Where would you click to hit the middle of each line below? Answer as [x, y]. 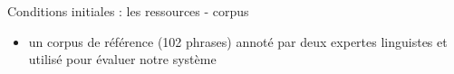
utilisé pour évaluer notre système [122, 59]
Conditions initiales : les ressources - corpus [128, 11]
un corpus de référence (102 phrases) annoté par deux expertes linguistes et [238, 41]
